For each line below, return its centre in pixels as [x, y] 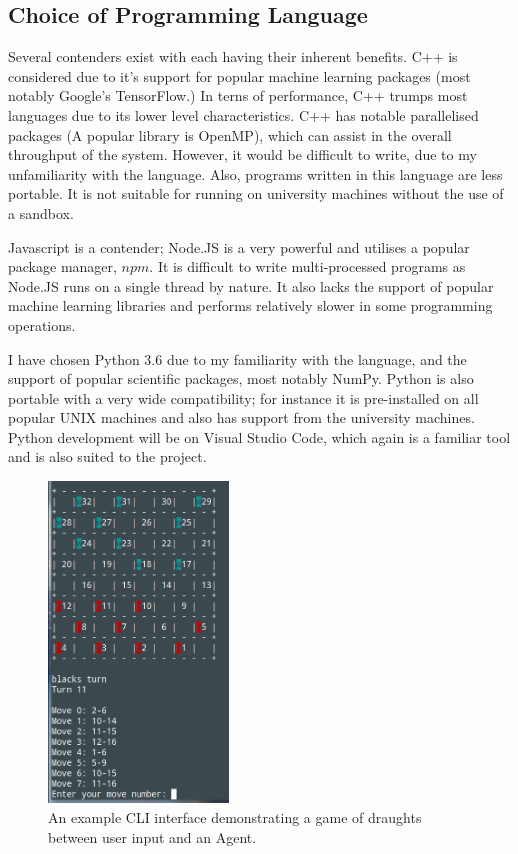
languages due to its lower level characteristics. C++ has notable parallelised [243, 114]
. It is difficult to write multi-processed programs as [307, 266]
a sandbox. [41, 212]
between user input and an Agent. [152, 836]
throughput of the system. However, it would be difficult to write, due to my [242, 154]
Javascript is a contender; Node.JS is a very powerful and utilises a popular [239, 246]
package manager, [62, 266]
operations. [42, 324]
